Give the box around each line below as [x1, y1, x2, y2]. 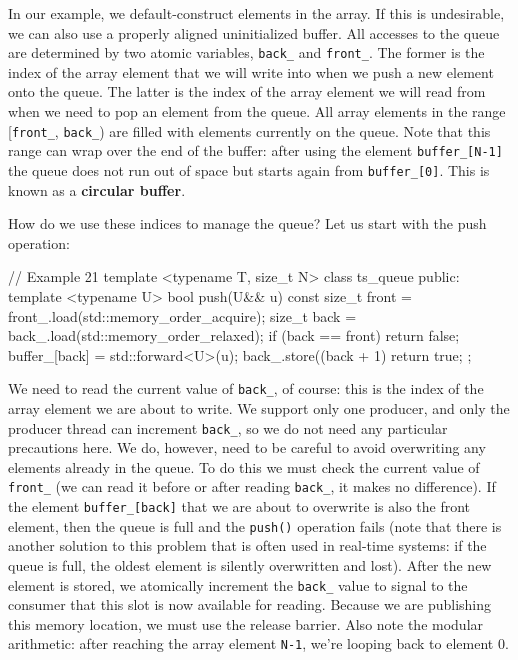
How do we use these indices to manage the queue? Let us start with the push [8, 213, 487, 234]
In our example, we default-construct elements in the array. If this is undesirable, [8, 3, 505, 23]
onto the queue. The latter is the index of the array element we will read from [8, 81, 486, 102]
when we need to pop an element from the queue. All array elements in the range [8, 101, 506, 122]
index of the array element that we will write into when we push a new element [8, 61, 494, 82]
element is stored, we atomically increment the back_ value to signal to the [8, 574, 468, 595]
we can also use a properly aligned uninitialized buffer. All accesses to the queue [8, 22, 500, 43]
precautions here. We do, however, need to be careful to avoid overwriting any [8, 437, 486, 458]
